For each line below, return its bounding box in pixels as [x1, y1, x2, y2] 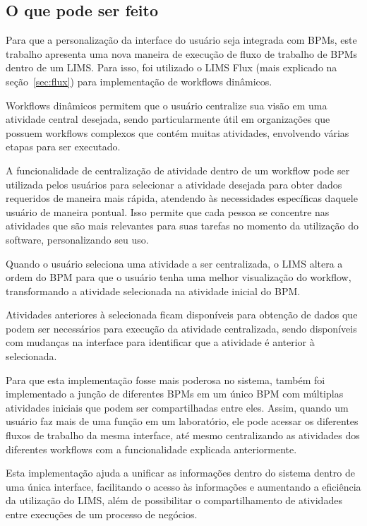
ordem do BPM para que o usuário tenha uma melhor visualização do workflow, [6, 270, 351, 285]
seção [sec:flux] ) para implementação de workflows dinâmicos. [6, 73, 272, 88]
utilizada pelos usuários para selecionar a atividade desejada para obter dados [6, 177, 342, 191]
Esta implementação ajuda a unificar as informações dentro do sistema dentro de [6, 465, 355, 480]
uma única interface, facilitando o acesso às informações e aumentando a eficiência [6, 479, 361, 494]
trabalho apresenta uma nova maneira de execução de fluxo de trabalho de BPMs [6, 46, 358, 61]
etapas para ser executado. [6, 139, 121, 154]
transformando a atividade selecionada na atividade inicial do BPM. [6, 283, 301, 298]
